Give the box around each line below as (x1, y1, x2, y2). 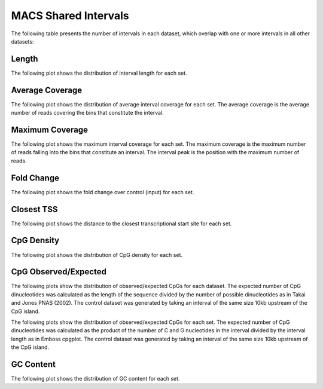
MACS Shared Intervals (11, 9, 130, 22)
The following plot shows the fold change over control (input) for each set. (11, 188, 194, 195)
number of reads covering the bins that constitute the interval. (11, 109, 164, 117)
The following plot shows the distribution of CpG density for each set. (11, 251, 182, 258)
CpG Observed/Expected (11, 267, 107, 277)
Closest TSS (11, 204, 58, 215)
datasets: (11, 38, 34, 45)
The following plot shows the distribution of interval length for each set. (11, 69, 188, 76)
